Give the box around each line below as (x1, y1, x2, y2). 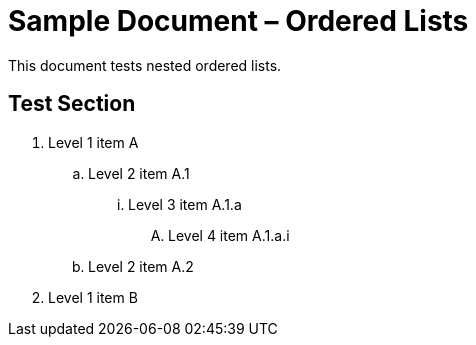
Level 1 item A (48, 133, 139, 151)
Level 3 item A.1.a (128, 195, 242, 213)
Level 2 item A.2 (88, 257, 194, 275)
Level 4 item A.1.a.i (168, 226, 290, 244)
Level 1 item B (48, 288, 138, 306)
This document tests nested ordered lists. (8, 56, 282, 74)
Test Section (8, 91, 136, 117)
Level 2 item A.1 (88, 164, 190, 182)
